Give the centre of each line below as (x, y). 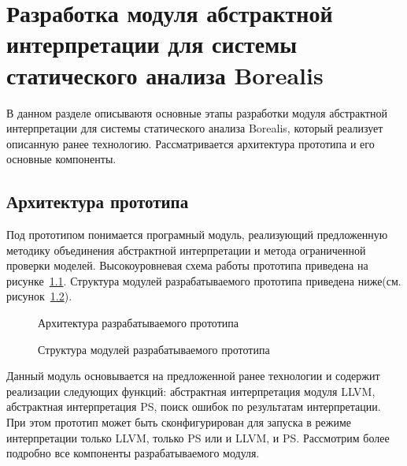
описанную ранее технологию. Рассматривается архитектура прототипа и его (191, 143)
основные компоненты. (61, 159)
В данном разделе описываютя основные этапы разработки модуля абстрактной (197, 112)
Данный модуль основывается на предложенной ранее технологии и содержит (193, 376)
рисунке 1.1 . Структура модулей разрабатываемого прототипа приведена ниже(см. (204, 280)
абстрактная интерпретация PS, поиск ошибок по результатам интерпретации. (194, 406)
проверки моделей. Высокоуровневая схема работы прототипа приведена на (187, 265)
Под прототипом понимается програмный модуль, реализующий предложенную (197, 235)
